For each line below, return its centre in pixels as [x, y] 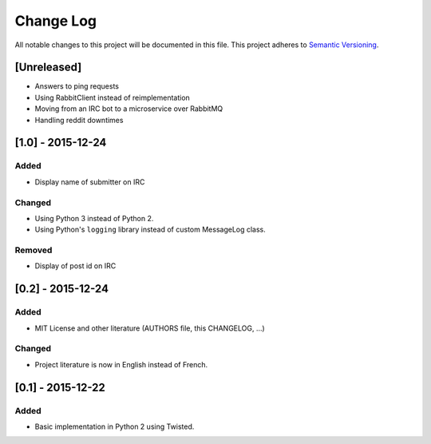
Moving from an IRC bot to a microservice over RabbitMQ [129, 109]
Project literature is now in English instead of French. [121, 364]
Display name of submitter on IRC [90, 182]
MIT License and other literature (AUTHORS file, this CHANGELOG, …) [150, 328]
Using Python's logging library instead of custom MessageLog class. [150, 230]
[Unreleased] [48, 67]
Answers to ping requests [77, 86]
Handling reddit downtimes [79, 120]
